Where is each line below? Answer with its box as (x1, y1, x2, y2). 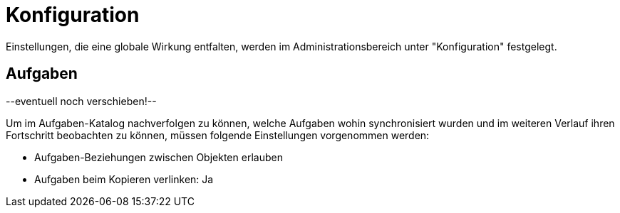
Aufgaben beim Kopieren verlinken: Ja (34, 173, 214, 185)
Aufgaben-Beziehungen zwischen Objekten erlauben (34, 151, 283, 163)
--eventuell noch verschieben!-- (6, 94, 157, 107)
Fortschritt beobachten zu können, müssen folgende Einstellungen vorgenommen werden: (6, 129, 430, 141)
